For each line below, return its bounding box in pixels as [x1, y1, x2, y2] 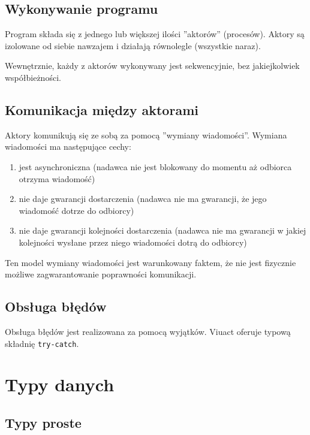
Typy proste [5, 413, 82, 431]
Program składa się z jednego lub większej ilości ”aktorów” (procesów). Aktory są [5, 28, 305, 40]
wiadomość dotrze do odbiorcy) [19, 204, 134, 216]
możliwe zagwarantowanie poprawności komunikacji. [5, 268, 197, 280]
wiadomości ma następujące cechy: [5, 140, 131, 153]
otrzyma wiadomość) [19, 172, 95, 185]
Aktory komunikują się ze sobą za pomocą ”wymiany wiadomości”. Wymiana [5, 128, 287, 141]
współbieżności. [5, 71, 61, 83]
